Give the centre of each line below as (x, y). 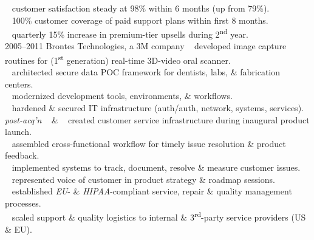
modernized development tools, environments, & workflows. (122, 96)
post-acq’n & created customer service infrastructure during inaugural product (157, 119)
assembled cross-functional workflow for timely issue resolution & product (149, 143)
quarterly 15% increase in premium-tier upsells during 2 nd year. (130, 33)
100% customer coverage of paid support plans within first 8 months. (140, 20)
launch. (18, 132)
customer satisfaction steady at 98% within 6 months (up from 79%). (141, 8)
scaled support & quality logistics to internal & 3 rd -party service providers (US (159, 216)
